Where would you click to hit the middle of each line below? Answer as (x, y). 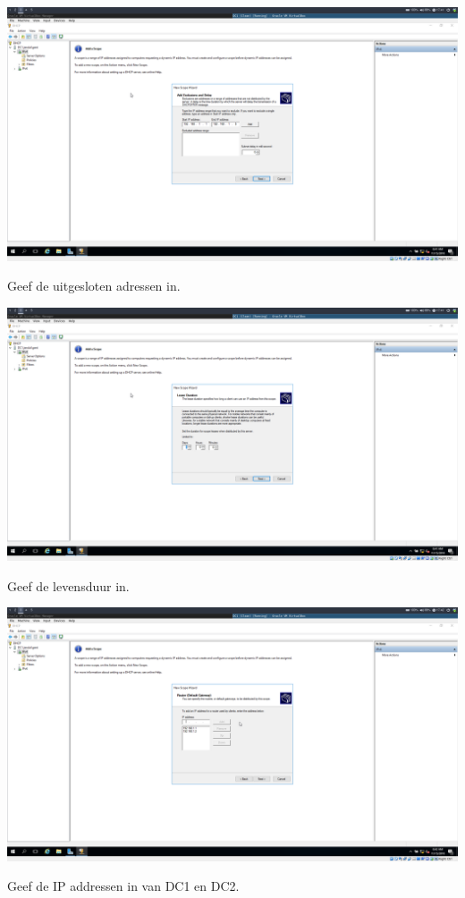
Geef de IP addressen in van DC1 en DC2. (123, 886)
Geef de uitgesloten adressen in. (94, 286)
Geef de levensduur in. (68, 585)
